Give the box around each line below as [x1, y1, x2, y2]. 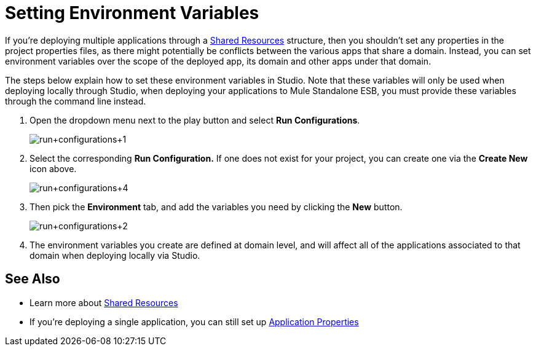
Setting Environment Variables [5, 2, 259, 23]
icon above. [30, 163, 77, 174]
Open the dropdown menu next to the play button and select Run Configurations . [30, 114, 360, 125]
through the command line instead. [5, 95, 146, 106]
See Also [5, 271, 60, 287]
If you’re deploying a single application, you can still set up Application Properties [30, 316, 359, 327]
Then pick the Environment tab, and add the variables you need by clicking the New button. [30, 201, 403, 212]
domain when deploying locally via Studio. [30, 250, 200, 261]
